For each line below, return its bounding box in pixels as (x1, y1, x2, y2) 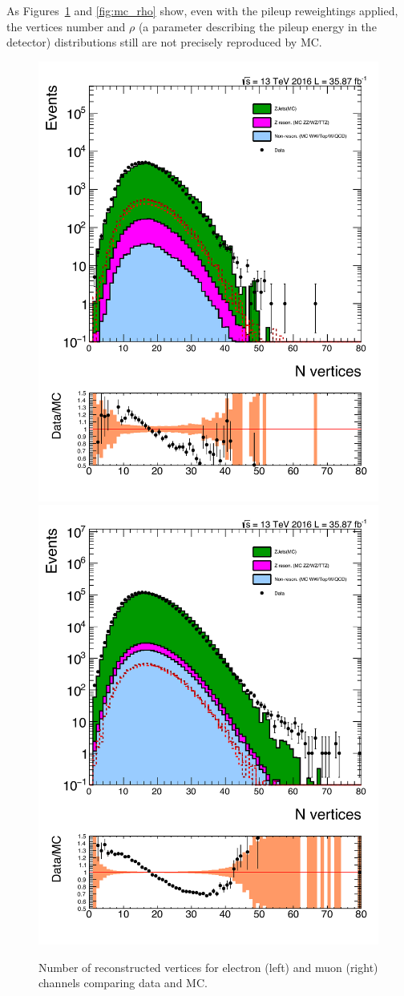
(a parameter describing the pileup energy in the (138, 18, 377, 34)
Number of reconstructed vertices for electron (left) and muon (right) (38, 958, 378, 975)
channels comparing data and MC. (38, 974, 208, 991)
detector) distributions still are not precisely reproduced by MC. (6, 34, 322, 50)
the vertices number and (6, 18, 126, 34)
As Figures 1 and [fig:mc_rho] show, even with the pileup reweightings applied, (6, 2, 398, 18)
